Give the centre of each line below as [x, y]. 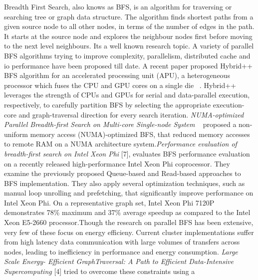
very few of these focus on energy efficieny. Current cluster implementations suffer [129, 232]
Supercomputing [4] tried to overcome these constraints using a [100, 271]
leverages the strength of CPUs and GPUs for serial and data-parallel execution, [127, 95]
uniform [16, 134]
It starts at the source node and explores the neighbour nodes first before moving [128, 36]
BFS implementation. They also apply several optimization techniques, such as [125, 183]
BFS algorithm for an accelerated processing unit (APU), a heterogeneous [117, 75]
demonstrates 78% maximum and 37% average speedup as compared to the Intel [127, 212]
